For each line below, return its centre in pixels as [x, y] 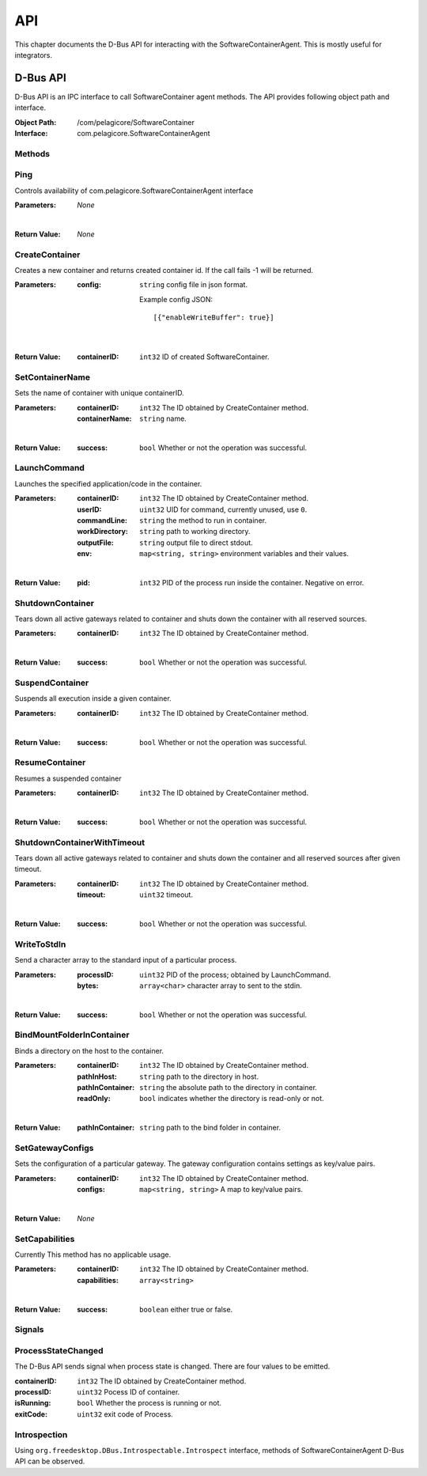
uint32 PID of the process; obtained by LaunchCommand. [235, 975]
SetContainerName [53, 377]
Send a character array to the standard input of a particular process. [126, 960]
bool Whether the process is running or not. [149, 1403]
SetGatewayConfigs [54, 1148]
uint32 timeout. [166, 895]
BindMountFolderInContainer [72, 1035]
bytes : [88, 986]
